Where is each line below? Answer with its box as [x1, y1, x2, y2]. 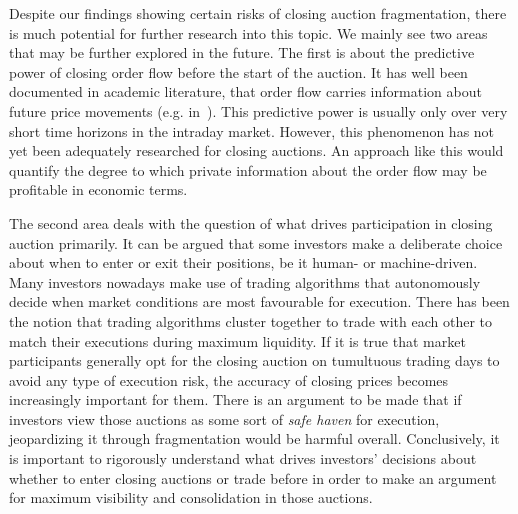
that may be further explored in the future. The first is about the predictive [9, 42, 475, 63]
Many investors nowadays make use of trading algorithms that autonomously [9, 271, 481, 292]
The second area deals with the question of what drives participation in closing [9, 212, 493, 233]
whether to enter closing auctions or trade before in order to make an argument [9, 467, 497, 488]
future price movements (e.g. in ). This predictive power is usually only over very [9, 100, 508, 121]
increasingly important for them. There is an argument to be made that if [9, 389, 462, 410]
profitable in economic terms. [9, 179, 188, 200]
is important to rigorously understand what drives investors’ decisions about [9, 448, 477, 469]
